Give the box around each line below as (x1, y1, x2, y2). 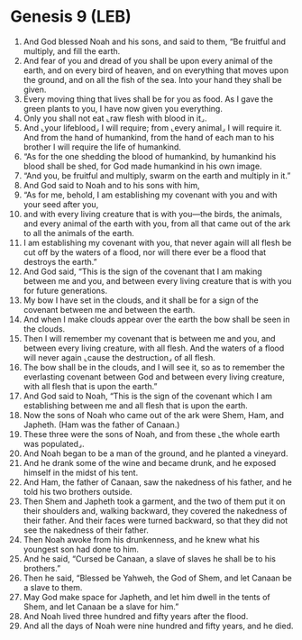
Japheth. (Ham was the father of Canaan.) (23, 419, 180, 430)
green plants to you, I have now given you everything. (23, 103, 224, 114)
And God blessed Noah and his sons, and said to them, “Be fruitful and (23, 36, 287, 47)
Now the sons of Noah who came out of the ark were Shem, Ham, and (23, 409, 285, 420)
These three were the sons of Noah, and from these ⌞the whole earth (23, 428, 280, 439)
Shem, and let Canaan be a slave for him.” (23, 601, 179, 612)
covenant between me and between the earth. (23, 304, 196, 315)
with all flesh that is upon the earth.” (23, 380, 158, 391)
